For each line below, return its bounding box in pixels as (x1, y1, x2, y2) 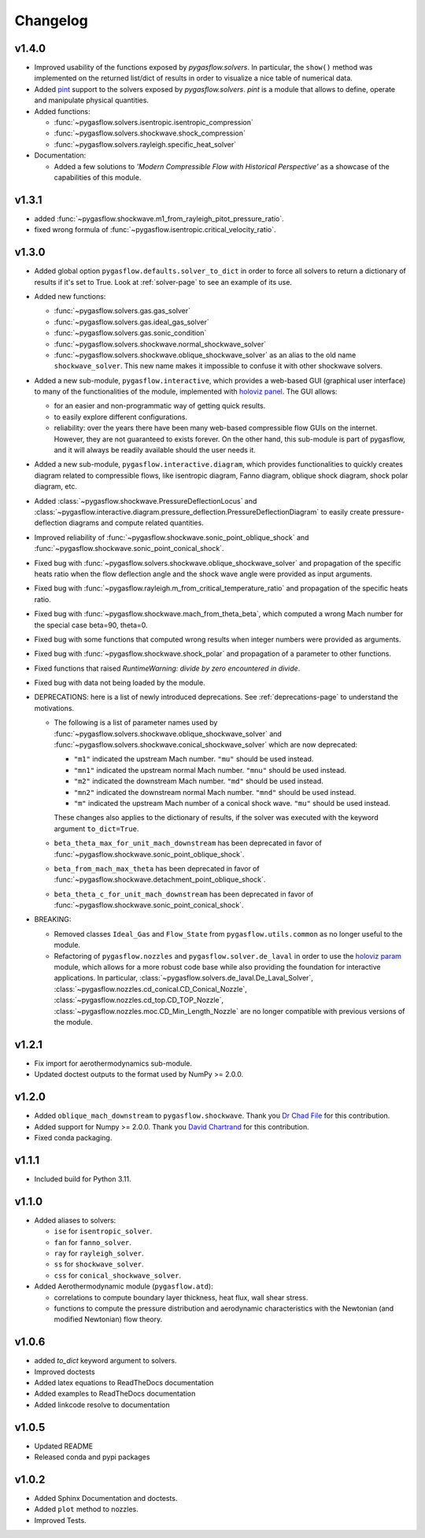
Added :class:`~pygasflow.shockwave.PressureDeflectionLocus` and (34, 496, 257, 505)
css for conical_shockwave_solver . (54, 1270, 181, 1280)
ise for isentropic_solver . (54, 1226, 153, 1236)
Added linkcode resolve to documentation (34, 1399, 170, 1409)
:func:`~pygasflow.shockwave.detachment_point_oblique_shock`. (54, 874, 266, 885)
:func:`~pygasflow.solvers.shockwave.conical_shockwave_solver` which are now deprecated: (54, 740, 358, 749)
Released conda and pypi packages (34, 1452, 150, 1462)
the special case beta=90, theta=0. (34, 620, 149, 630)
